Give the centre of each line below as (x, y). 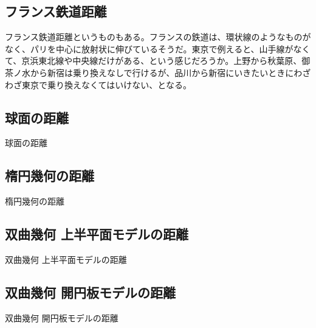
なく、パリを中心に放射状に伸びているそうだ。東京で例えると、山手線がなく (158, 48)
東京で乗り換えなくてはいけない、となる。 (106, 84)
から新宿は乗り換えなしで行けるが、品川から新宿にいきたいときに (162, 72)
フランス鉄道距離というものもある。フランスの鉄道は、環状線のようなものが (158, 37)
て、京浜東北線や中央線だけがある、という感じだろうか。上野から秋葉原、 (153, 61)
